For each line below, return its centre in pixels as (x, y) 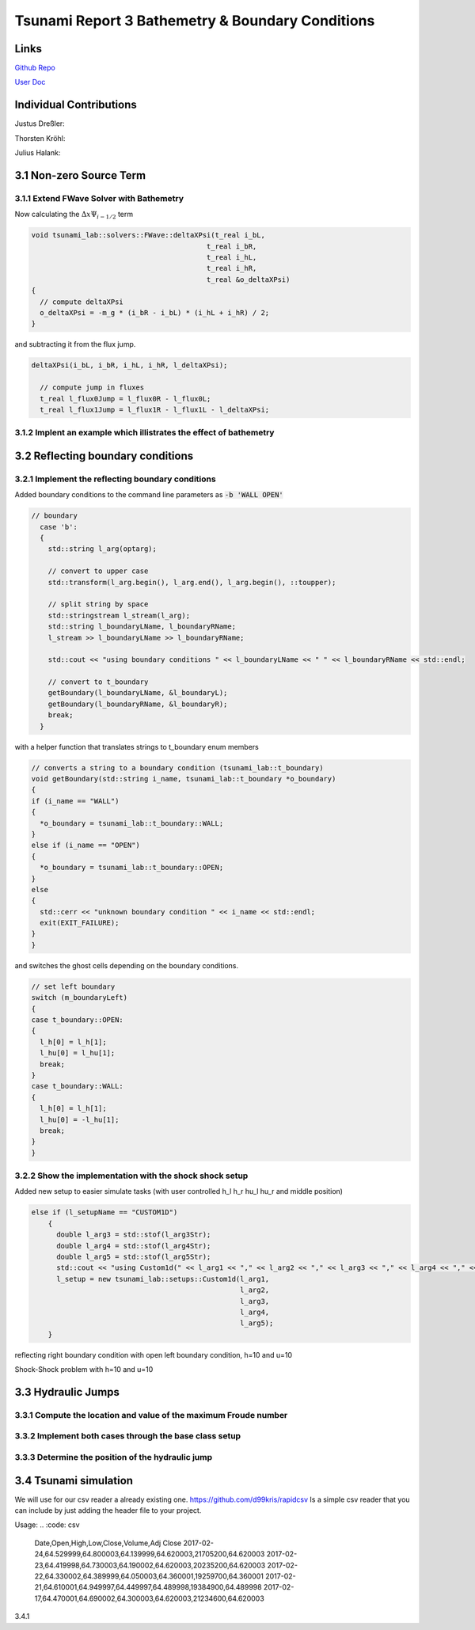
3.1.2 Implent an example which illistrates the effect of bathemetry (144, 433)
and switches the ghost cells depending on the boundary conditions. (127, 965)
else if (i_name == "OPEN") (85, 845)
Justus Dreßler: (40, 123)
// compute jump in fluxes (92, 388)
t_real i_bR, (232, 246)
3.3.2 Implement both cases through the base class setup (128, 1436)
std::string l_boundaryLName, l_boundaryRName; (142, 627)
